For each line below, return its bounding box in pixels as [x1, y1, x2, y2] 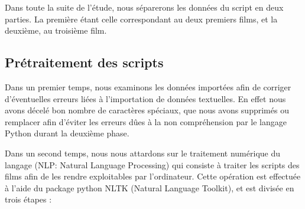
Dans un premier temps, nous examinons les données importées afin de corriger [5, 80, 291, 93]
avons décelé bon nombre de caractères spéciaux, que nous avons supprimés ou [5, 104, 289, 116]
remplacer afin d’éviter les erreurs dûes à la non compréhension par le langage [5, 115, 287, 128]
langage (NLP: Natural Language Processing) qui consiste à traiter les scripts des [5, 158, 300, 171]
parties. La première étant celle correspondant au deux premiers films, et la [5, 12, 278, 25]
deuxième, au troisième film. [5, 24, 107, 37]
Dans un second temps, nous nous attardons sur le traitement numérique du [5, 146, 281, 159]
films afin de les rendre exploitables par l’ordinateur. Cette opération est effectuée [5, 170, 301, 182]
